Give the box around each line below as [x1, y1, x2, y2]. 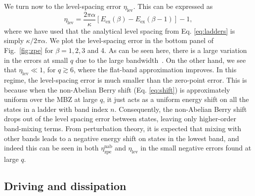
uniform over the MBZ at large [4, 94, 98, 104]
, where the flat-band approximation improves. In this [73, 64, 237, 75]
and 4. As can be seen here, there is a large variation [87, 45, 247, 55]
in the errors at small [4, 54, 68, 65]
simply [4, 35, 24, 46]
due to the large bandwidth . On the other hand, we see [75, 54, 246, 65]
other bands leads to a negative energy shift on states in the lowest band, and [4, 133, 239, 143]
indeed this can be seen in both [4, 143, 99, 153]
